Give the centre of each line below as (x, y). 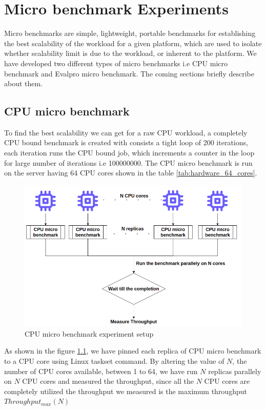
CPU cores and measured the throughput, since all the (108, 381)
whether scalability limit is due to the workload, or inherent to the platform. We (130, 53)
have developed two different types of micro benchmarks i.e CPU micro (116, 63)
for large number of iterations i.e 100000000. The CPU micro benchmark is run (128, 162)
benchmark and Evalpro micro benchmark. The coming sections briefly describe (129, 73)
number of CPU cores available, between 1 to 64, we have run (101, 371)
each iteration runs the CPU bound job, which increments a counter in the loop (129, 153)
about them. (24, 83)
